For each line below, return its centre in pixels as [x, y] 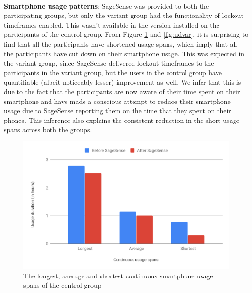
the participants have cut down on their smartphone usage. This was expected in [124, 53]
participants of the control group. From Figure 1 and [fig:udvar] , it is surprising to [126, 34]
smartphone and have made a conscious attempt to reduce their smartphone [117, 101]
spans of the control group [62, 285]
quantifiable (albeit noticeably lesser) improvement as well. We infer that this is [123, 82]
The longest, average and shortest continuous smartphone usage [118, 275]
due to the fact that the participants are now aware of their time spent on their [122, 91]
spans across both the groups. [48, 129]
